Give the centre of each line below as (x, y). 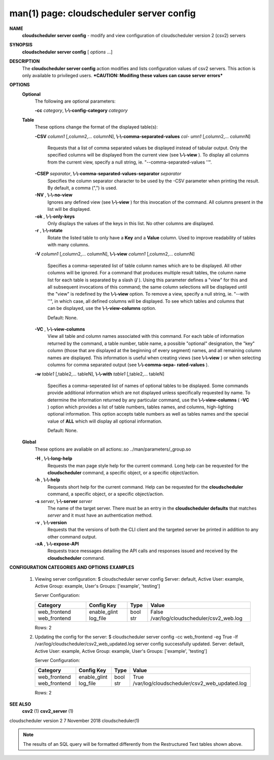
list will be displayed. (69, 209)
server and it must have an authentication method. (100, 515)
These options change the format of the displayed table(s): (96, 127)
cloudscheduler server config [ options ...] (67, 52)
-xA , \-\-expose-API (57, 544)
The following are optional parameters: (75, 101)
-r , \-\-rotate (49, 231)
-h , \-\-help (47, 480)
